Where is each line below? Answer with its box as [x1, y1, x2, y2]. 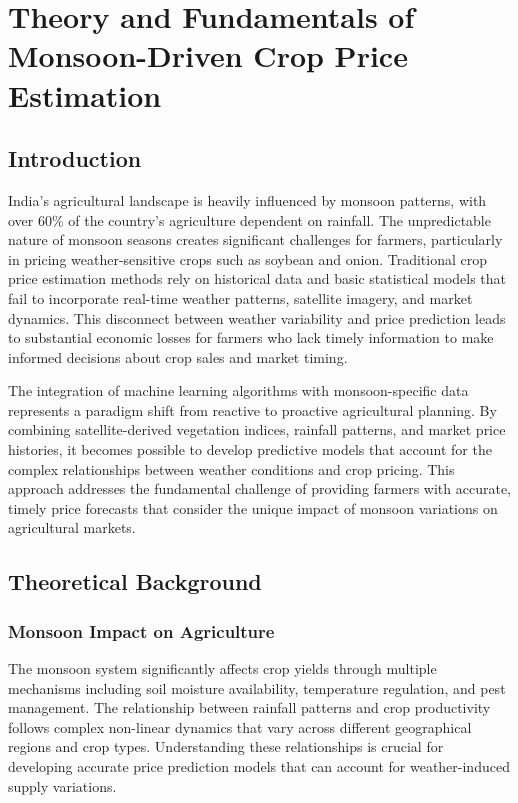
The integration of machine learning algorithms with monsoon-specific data [8, 380, 469, 401]
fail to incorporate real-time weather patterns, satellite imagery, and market [8, 287, 473, 308]
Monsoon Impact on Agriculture [8, 618, 275, 643]
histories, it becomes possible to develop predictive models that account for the [8, 439, 492, 460]
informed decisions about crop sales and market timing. [8, 346, 348, 367]
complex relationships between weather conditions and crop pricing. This [8, 458, 455, 479]
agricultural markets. [8, 517, 136, 538]
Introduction [8, 143, 142, 174]
